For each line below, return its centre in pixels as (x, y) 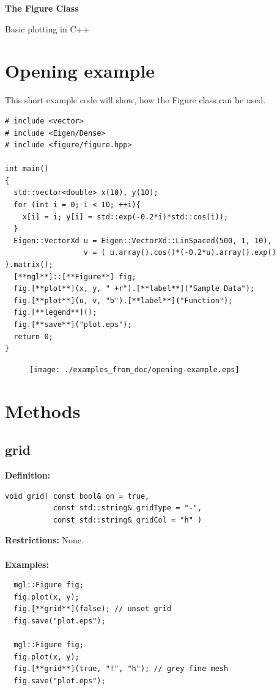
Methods (43, 410)
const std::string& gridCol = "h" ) (127, 520)
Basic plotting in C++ (47, 28)
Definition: (28, 475)
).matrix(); (29, 265)
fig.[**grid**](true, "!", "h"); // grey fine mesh (121, 669)
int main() (27, 169)
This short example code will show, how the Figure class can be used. (135, 100)
